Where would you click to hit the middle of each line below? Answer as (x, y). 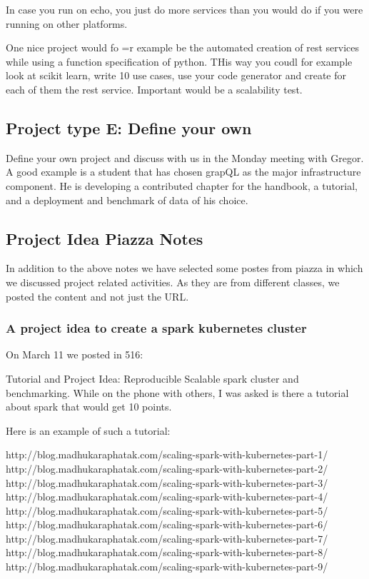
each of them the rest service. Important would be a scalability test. (154, 89)
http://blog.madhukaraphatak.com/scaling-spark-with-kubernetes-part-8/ (167, 552)
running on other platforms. (67, 23)
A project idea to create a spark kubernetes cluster (156, 328)
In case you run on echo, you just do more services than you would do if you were (184, 9)
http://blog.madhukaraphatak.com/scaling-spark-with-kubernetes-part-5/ (167, 510)
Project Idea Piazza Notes (105, 238)
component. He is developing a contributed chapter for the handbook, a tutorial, (182, 185)
